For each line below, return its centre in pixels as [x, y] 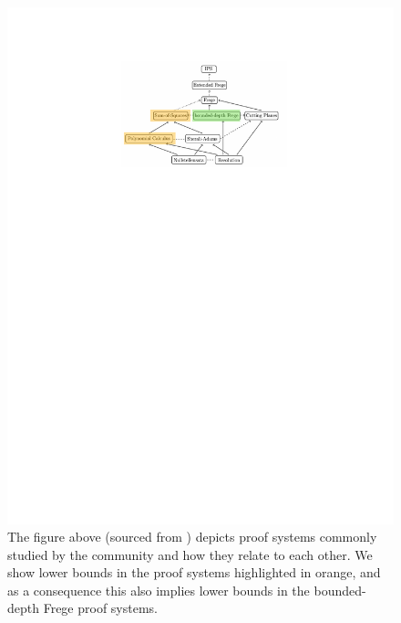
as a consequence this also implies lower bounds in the [159, 590]
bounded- [340, 590]
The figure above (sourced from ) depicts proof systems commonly [192, 537]
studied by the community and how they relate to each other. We [190, 554]
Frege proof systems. [101, 608]
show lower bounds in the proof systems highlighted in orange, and [194, 572]
